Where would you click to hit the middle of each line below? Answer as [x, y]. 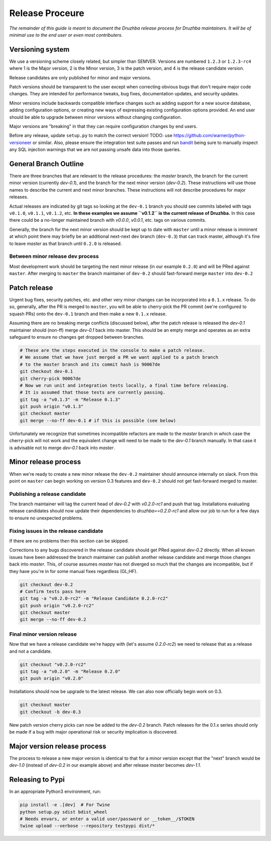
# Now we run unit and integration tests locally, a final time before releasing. [124, 385]
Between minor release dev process [54, 256]
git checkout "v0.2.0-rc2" [53, 664]
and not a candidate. [31, 651]
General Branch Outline [46, 164]
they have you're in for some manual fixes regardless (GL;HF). [74, 571]
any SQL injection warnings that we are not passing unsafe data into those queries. [95, 150]
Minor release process [45, 462]
